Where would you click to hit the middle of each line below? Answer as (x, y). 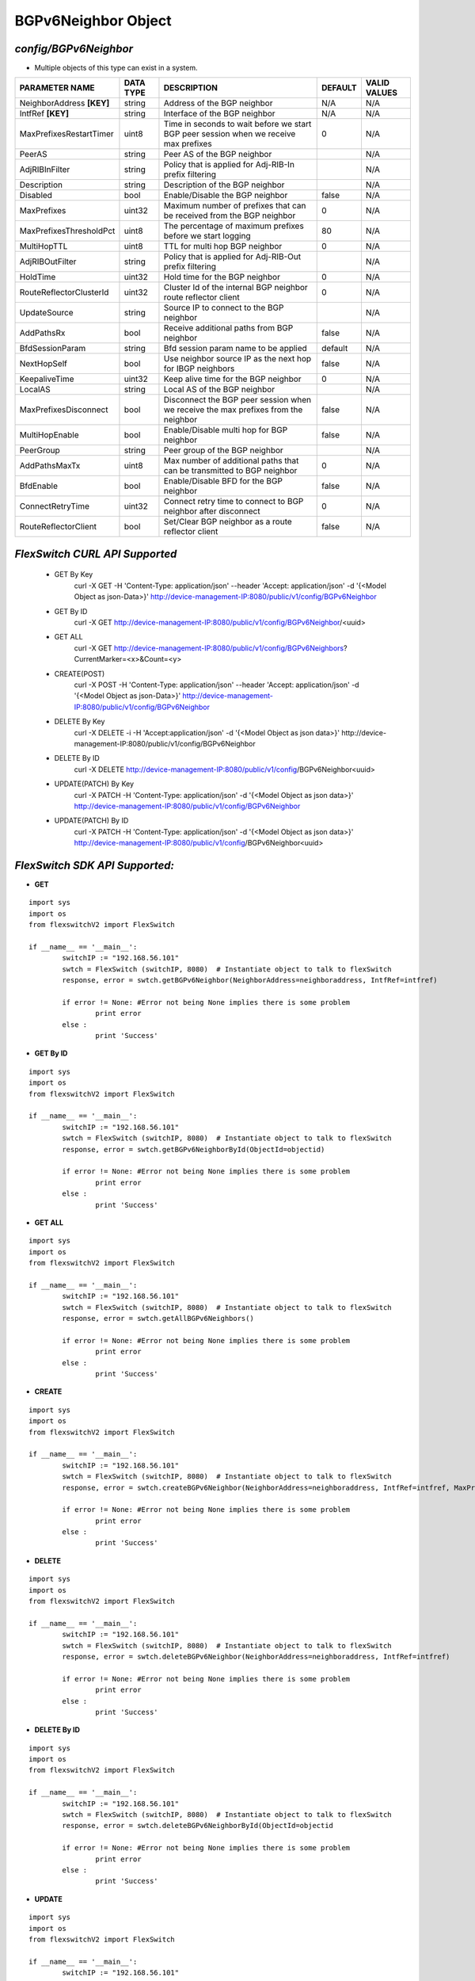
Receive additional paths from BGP (228, 328)
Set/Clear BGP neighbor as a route (228, 521)
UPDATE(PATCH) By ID (91, 821)
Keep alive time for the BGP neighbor (232, 379)
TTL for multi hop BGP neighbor (223, 246)
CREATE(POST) (80, 674)
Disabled (36, 196)
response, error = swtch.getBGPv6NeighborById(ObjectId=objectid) (194, 1149)
